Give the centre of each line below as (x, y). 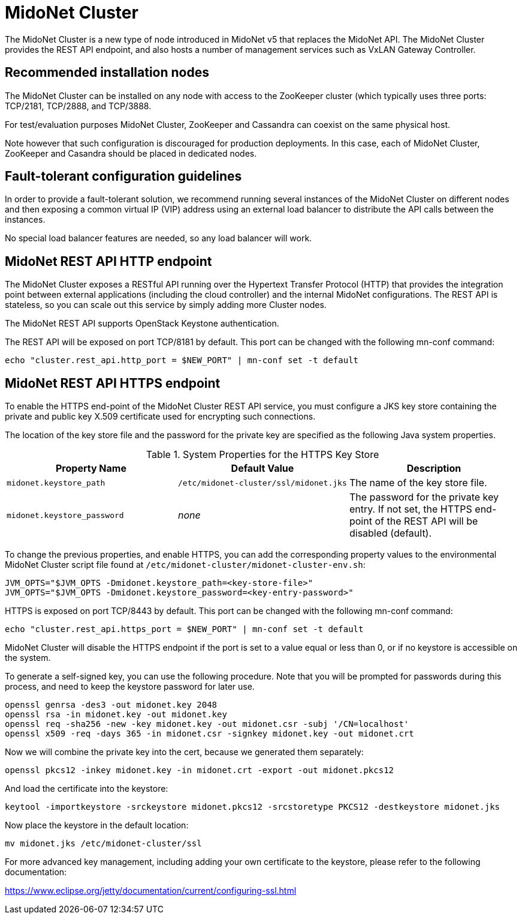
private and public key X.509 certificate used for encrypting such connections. (160, 417)
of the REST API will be (426, 521)
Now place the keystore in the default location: (97, 825)
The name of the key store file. (418, 483)
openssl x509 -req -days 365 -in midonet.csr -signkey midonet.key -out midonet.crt (209, 734)
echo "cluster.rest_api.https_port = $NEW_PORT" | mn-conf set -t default (184, 629)
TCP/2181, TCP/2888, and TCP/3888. (78, 106)
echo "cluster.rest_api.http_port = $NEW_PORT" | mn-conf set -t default (182, 360)
